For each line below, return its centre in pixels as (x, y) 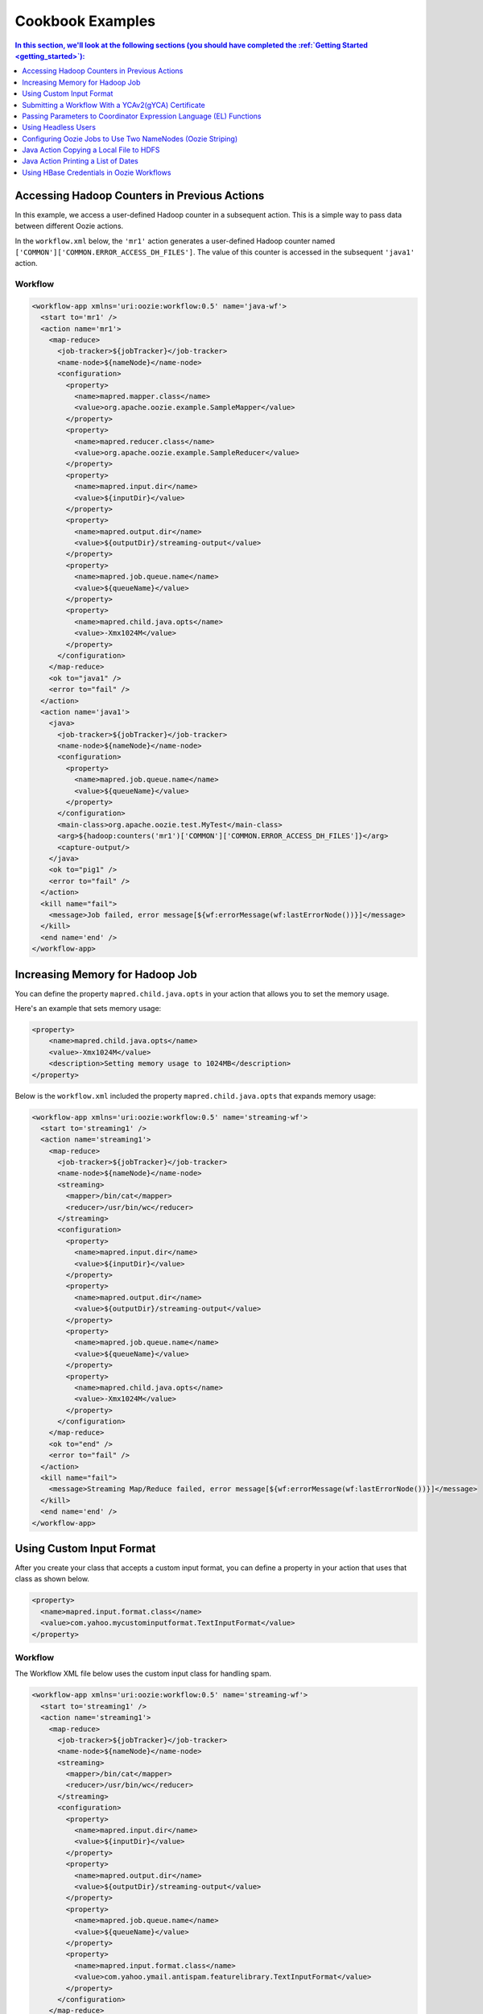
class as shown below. (52, 1579)
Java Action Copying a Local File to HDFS (91, 150)
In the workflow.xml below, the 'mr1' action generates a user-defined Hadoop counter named (175, 241)
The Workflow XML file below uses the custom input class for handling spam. (143, 1674)
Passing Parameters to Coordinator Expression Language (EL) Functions (142, 116)
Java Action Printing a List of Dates (80, 161)
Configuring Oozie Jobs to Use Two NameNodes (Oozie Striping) (130, 139)
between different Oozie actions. (69, 226)
